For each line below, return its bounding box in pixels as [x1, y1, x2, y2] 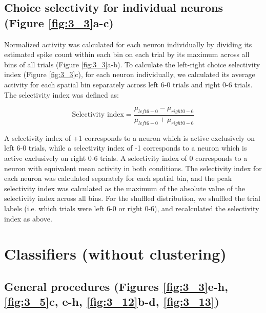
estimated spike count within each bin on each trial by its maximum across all [4, 49, 250, 60]
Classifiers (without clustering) [4, 243, 227, 264]
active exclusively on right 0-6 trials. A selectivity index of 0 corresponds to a [4, 152, 248, 163]
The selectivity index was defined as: [4, 89, 119, 100]
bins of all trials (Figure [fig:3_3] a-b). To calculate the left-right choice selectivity [4, 59, 260, 69]
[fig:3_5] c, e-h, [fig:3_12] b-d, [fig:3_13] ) [4, 293, 219, 309]
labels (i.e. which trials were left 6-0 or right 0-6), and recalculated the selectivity [4, 202, 259, 213]
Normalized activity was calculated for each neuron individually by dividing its [4, 39, 252, 49]
